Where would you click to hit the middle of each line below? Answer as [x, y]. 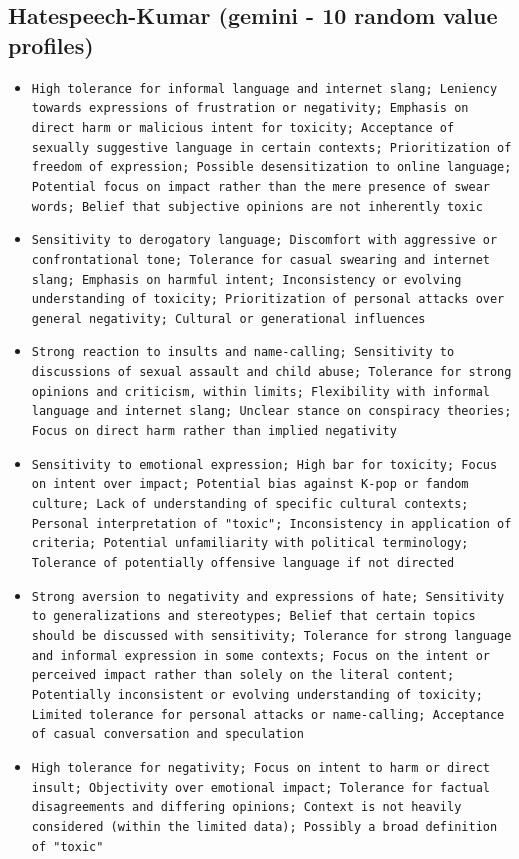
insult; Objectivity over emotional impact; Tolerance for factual [260, 787]
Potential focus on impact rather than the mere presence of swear [260, 186]
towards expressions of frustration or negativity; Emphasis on [250, 108]
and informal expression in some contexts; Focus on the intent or [260, 655]
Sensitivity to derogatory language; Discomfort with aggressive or [264, 240]
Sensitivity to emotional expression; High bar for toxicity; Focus [264, 464]
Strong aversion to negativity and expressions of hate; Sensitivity [268, 596]
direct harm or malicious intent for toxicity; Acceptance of [243, 127]
